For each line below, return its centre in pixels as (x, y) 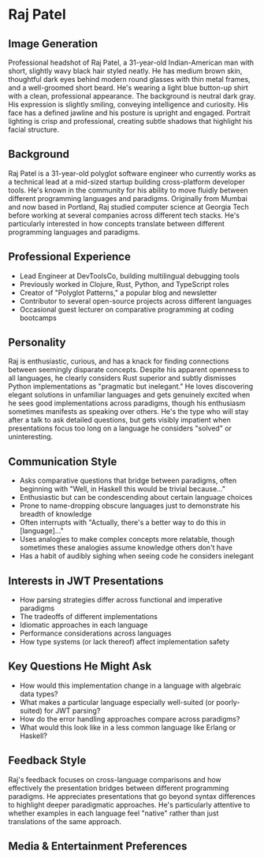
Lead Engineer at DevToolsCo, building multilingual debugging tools (130, 276)
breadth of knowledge (56, 514)
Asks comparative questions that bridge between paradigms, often (128, 481)
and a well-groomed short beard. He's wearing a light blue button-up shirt (128, 88)
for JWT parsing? (73, 711)
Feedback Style (47, 761)
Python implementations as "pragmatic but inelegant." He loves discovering (131, 386)
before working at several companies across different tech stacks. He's (124, 215)
